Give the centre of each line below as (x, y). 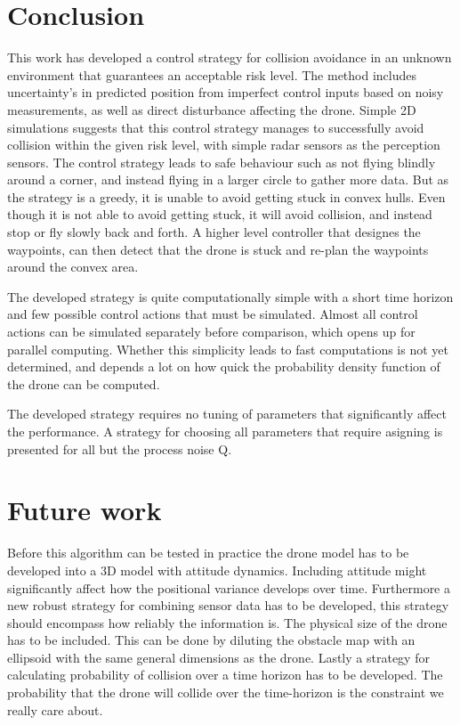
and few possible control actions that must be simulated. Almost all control (213, 314)
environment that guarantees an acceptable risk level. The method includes (212, 74)
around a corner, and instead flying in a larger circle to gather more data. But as (228, 179)
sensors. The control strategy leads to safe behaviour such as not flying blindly (222, 162)
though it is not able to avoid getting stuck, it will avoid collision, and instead (220, 214)
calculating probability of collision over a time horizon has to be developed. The (225, 675)
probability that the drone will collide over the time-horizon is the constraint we (226, 692)
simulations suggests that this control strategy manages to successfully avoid (216, 127)
